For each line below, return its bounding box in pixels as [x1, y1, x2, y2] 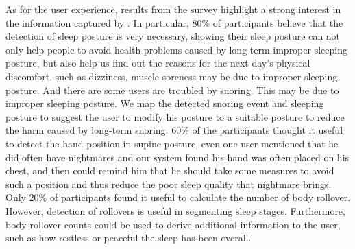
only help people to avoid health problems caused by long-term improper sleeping [5, 42, 347, 56]
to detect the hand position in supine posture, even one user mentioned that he [5, 136, 339, 150]
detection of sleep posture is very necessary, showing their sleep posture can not [5, 29, 341, 43]
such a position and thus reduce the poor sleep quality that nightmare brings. [5, 176, 332, 191]
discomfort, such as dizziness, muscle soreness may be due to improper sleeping [5, 69, 338, 83]
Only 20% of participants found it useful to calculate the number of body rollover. [5, 190, 351, 204]
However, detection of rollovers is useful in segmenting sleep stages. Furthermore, [5, 203, 345, 217]
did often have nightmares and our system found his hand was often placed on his [5, 150, 350, 164]
